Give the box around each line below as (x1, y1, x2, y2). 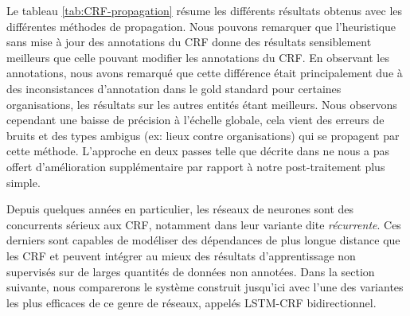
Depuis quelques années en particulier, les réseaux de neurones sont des (6, 201, 354, 217)
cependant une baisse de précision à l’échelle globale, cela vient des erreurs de (6, 111, 385, 128)
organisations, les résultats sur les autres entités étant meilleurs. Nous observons (6, 96, 397, 112)
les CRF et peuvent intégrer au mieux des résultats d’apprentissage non (6, 247, 356, 263)
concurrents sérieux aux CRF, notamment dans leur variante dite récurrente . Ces (6, 216, 401, 232)
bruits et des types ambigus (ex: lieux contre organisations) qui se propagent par (6, 127, 400, 143)
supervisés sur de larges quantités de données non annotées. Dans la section (6, 263, 375, 279)
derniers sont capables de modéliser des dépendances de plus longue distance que (6, 232, 400, 248)
